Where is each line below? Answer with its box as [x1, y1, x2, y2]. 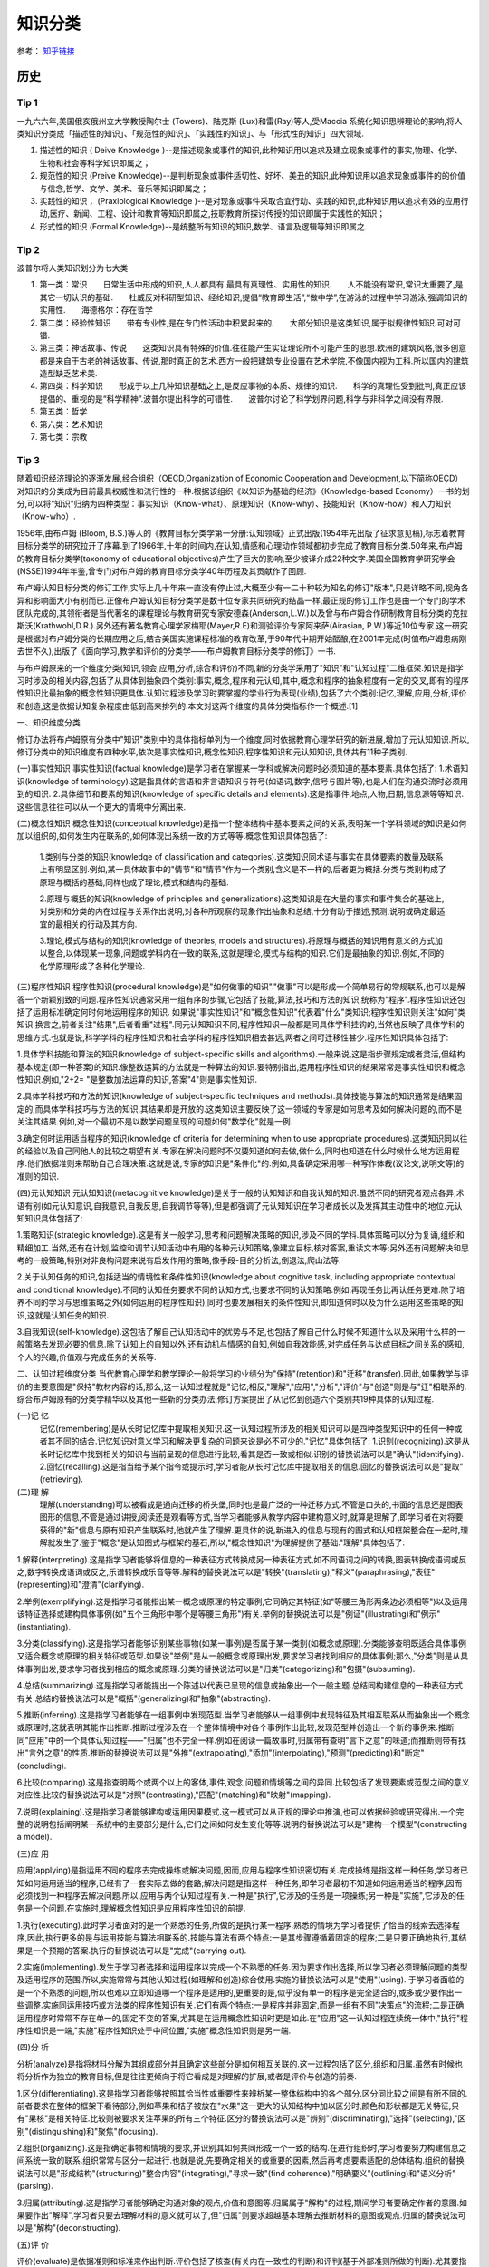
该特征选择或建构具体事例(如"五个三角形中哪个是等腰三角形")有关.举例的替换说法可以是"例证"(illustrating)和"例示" [16, 1609, 441, 1620]
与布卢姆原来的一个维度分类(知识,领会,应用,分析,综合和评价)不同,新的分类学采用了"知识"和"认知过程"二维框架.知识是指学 [16, 662, 464, 673]
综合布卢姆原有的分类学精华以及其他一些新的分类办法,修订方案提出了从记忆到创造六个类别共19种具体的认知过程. [16, 1393, 435, 1405]
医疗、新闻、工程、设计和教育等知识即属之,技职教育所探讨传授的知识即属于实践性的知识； [50, 209, 386, 219]
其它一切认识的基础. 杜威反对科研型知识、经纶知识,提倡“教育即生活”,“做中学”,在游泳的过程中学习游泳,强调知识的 [39, 291, 468, 303]
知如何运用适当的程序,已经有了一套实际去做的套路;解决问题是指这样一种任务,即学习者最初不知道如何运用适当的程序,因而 [16, 1877, 463, 1888]
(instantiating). [16, 1621, 72, 1632]
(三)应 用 [16, 1848, 50, 1859]
